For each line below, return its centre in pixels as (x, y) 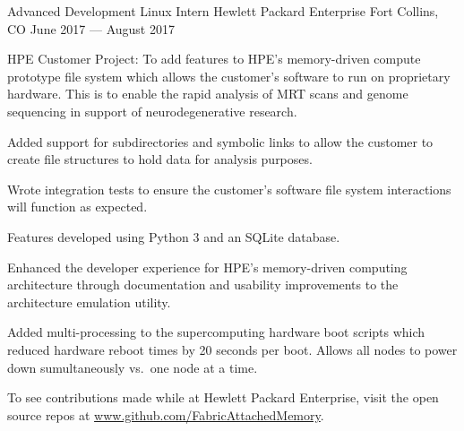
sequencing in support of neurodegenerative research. (152, 111)
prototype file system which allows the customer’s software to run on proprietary (229, 76)
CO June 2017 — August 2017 (91, 28)
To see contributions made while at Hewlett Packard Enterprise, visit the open (223, 397)
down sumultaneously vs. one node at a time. (133, 367)
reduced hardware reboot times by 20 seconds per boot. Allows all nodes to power (232, 349)
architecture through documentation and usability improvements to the (203, 284)
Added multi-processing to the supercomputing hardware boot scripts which (216, 332)
